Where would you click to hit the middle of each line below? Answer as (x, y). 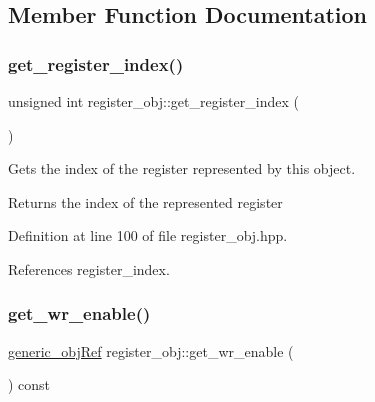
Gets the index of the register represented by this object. (182, 168)
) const (29, 384)
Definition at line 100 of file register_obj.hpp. (148, 235)
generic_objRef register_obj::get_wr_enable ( (151, 350)
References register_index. (89, 268)
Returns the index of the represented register (145, 201)
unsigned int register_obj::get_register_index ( (153, 101)
